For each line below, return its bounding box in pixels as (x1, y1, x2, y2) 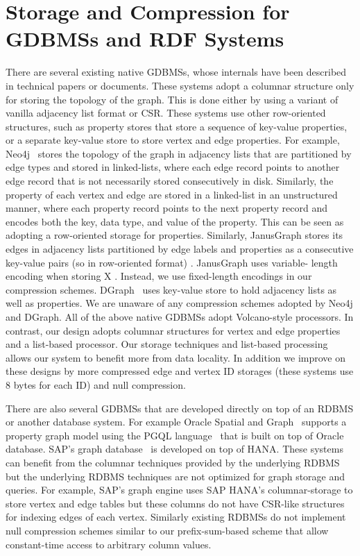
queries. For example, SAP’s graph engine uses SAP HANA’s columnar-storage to (6, 482, 353, 497)
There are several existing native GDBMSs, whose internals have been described (6, 65, 347, 79)
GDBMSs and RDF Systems (6, 24, 284, 53)
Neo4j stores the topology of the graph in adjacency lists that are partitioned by (6, 146, 352, 160)
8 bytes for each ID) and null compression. (6, 377, 186, 391)
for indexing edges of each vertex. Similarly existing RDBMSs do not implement (6, 509, 346, 524)
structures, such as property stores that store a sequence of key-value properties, (6, 119, 348, 133)
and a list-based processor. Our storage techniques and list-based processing (6, 337, 328, 351)
